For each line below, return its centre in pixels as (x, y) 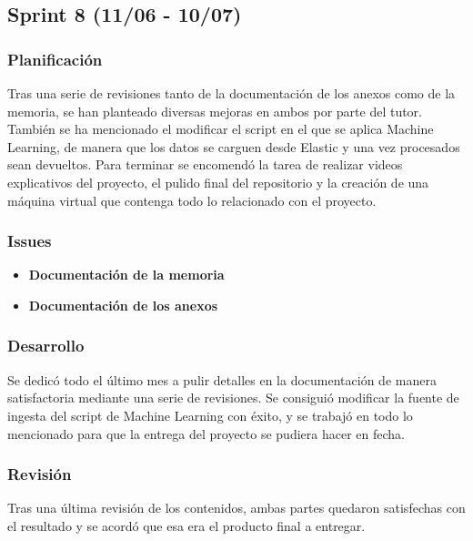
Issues (30, 241)
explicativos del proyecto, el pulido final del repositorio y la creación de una (218, 182)
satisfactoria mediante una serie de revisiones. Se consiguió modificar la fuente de (233, 398)
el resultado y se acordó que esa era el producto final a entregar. (186, 525)
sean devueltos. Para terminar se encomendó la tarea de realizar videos (205, 164)
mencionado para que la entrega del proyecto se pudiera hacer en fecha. (206, 433)
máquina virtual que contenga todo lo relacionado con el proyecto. (192, 200)
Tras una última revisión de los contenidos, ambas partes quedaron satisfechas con (236, 508)
